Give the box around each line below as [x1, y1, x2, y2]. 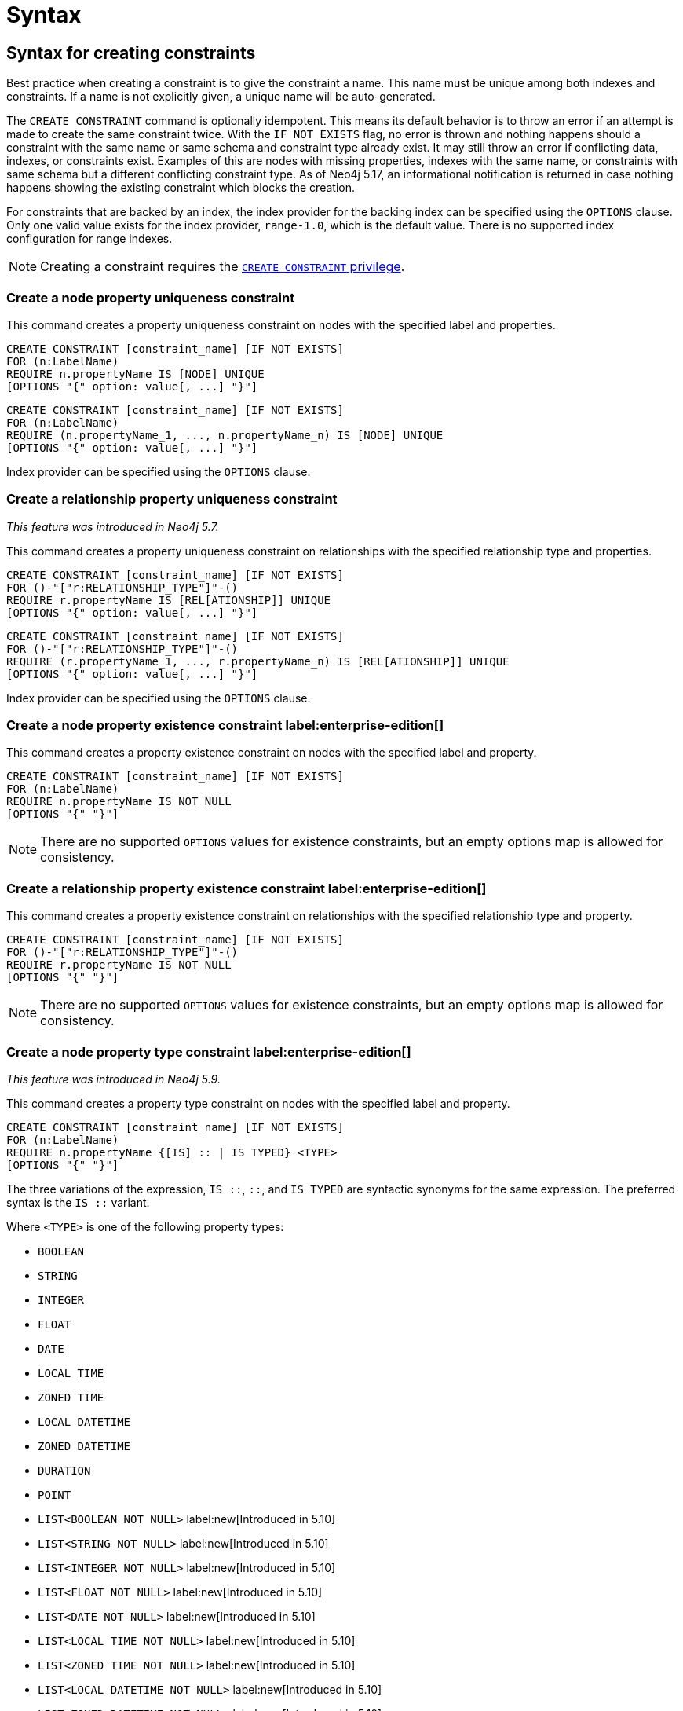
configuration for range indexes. [6, 232, 173, 246]
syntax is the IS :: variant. [6, 1195, 150, 1209]
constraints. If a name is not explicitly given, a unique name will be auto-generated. [6, 90, 436, 104]
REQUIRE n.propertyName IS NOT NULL [6, 795, 232, 808]
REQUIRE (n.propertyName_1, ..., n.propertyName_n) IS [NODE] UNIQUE [6, 428, 444, 441]
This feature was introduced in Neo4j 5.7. [6, 519, 219, 533]
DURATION [38, 1464, 91, 1477]
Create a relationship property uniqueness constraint [6, 491, 338, 507]
